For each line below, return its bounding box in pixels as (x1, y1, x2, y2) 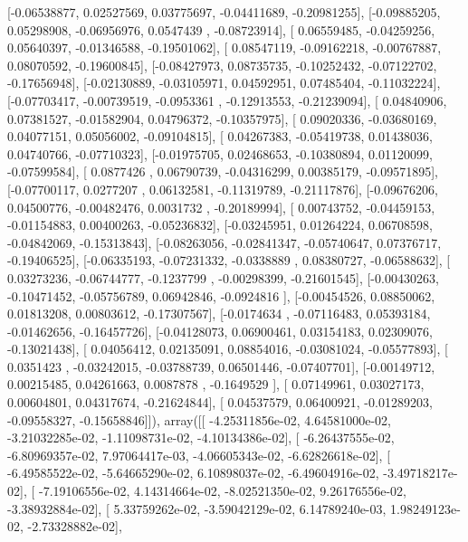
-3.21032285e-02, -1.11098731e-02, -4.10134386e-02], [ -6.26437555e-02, (7, 428, 395, 447)
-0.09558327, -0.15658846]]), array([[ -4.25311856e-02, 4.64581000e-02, (7, 410, 391, 429)
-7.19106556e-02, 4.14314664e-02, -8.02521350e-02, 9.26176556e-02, (38, 481, 406, 500)
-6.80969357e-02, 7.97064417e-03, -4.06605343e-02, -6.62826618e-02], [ (7, 445, 391, 464)
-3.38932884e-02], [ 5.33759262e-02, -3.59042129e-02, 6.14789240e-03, (7, 499, 387, 518)
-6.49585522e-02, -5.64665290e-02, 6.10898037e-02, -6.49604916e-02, (7, 463, 379, 482)
